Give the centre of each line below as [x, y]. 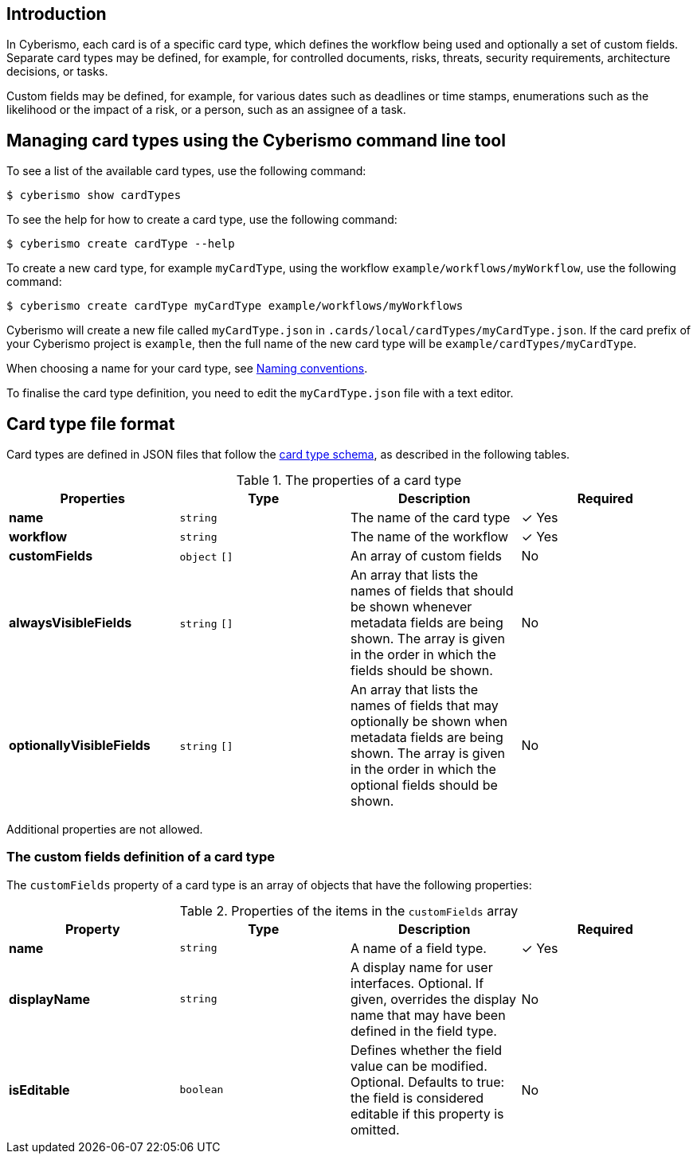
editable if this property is [427, 1113]
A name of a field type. [419, 948]
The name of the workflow [430, 537]
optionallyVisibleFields [80, 746]
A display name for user [422, 967]
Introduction [57, 14]
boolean [202, 1090]
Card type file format [91, 424]
